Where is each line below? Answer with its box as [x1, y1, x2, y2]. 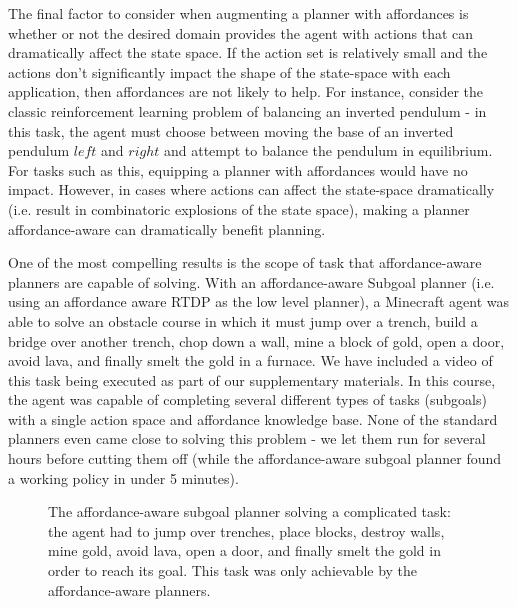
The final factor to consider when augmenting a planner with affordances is [8, 3, 469, 23]
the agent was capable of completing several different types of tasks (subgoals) [8, 389, 487, 410]
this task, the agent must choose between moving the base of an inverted [8, 120, 454, 141]
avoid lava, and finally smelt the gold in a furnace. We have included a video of [8, 350, 493, 371]
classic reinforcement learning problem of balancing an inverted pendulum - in [8, 100, 487, 121]
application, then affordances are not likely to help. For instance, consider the [8, 81, 484, 102]
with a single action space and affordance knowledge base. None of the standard [8, 408, 498, 429]
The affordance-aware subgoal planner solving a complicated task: [48, 501, 451, 522]
